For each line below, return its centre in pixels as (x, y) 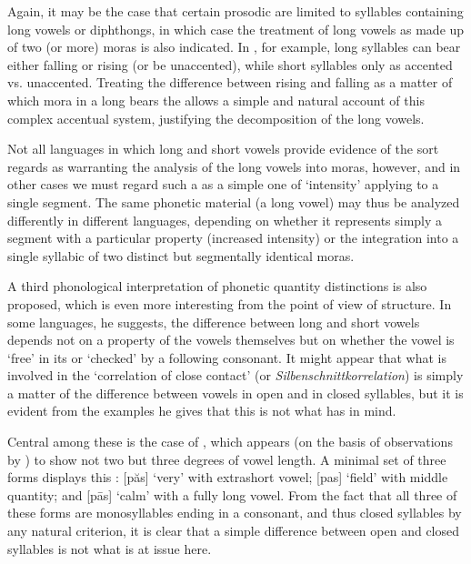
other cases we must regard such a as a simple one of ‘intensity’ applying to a (223, 184)
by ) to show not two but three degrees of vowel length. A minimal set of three (227, 459)
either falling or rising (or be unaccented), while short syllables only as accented (230, 64)
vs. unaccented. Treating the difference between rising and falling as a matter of (230, 82)
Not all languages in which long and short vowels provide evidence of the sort (223, 149)
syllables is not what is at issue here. (110, 548)
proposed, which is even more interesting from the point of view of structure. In (230, 303)
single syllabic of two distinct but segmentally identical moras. (181, 255)
